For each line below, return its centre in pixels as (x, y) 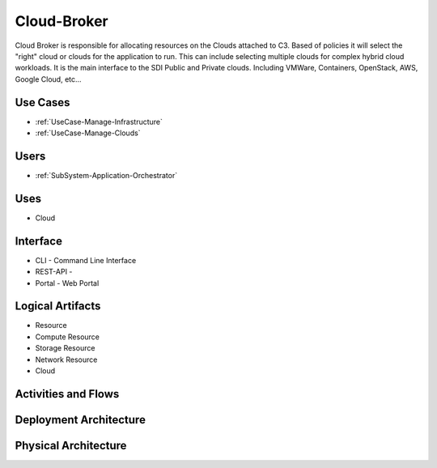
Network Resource (66, 360)
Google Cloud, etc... (48, 79)
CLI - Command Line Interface (86, 260)
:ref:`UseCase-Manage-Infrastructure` (99, 121)
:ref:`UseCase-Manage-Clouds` (88, 133)
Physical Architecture (71, 445)
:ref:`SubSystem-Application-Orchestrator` (106, 175)
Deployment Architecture (80, 420)
